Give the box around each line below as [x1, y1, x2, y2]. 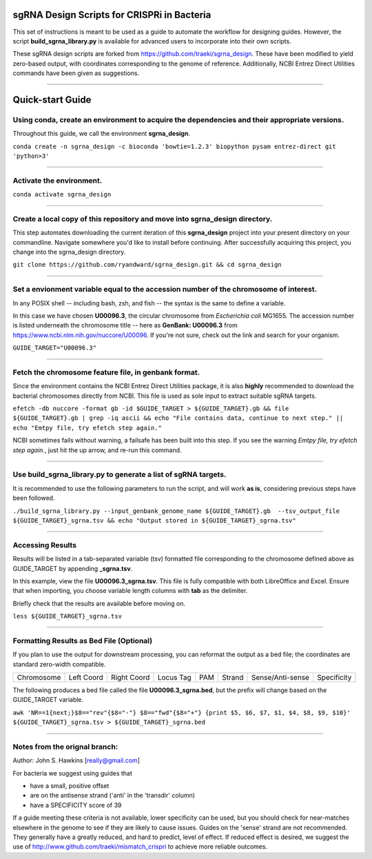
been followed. [12, 494, 55, 503]
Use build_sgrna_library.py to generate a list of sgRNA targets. [12, 469, 227, 479]
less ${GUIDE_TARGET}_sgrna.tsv [12, 612, 122, 620]
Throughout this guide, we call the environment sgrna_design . [12, 130, 191, 138]
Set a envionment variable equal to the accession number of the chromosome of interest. [12, 285, 317, 294]
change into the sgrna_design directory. [12, 248, 126, 256]
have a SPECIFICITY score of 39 [30, 800, 122, 809]
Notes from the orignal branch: [12, 742, 118, 751]
